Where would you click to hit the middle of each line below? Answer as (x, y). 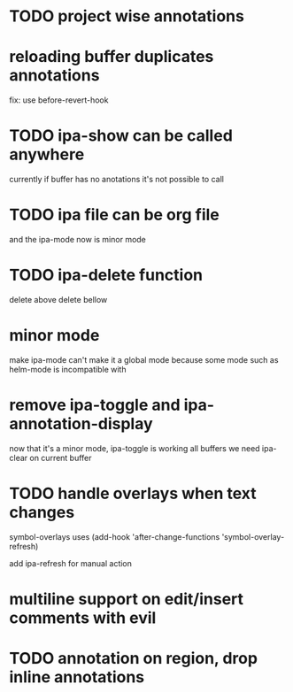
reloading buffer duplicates (112, 57)
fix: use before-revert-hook (59, 100)
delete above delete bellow (58, 299)
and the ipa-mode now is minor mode (77, 239)
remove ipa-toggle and (95, 405)
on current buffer (61, 457)
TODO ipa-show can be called (121, 136)
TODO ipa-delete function (106, 275)
